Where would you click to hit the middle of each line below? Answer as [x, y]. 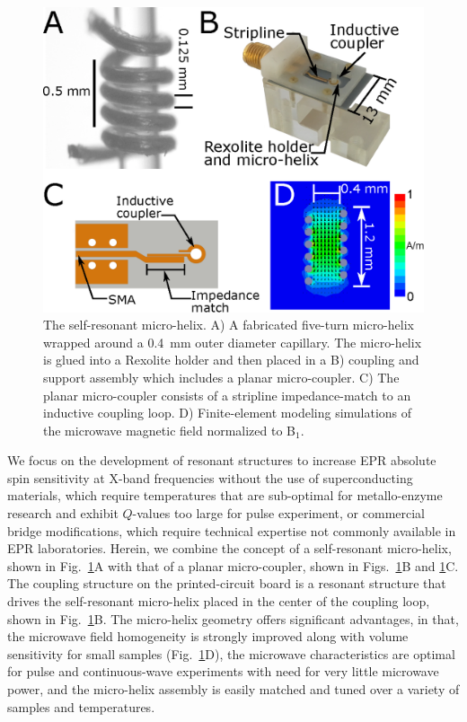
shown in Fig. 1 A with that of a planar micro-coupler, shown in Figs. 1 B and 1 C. [233, 565]
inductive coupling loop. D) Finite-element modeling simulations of [228, 413]
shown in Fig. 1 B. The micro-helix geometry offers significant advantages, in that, [233, 618]
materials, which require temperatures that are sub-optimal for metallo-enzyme [225, 495]
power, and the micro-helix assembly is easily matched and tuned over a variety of [233, 689]
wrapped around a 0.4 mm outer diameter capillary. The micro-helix [233, 342]
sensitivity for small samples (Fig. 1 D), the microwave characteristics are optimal [231, 653]
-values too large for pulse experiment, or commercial [279, 513]
